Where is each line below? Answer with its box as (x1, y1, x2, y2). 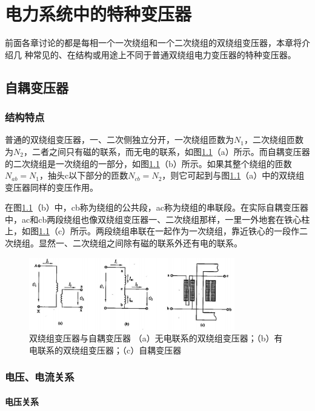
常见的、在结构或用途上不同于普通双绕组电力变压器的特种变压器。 (33, 48, 296, 61)
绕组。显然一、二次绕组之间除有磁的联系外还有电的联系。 (13, 237, 242, 249)
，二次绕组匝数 (244, 133, 303, 146)
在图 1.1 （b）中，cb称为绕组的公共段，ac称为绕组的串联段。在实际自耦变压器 (5, 201, 308, 214)
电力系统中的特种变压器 (5, 1, 192, 26)
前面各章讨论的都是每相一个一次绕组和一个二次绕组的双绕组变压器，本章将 (5, 36, 302, 49)
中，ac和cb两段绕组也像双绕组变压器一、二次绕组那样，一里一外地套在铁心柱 (5, 212, 310, 225)
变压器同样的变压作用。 (5, 180, 98, 193)
